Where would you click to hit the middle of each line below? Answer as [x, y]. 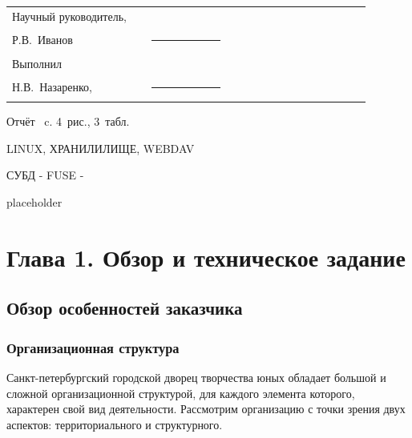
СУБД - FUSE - [45, 175]
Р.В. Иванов [42, 40]
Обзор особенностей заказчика [125, 308]
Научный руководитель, [69, 16]
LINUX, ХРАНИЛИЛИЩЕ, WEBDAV [101, 148]
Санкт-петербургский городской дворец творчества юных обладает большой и [196, 377]
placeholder [34, 201]
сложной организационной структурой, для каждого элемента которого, [181, 393]
